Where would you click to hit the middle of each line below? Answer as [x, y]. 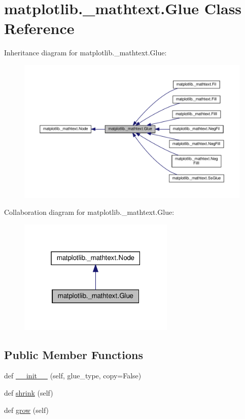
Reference [39, 28]
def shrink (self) [29, 392]
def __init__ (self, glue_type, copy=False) [73, 376]
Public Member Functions [74, 354]
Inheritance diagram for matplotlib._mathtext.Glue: [85, 53]
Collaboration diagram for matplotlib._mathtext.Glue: [89, 212]
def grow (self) [27, 410]
